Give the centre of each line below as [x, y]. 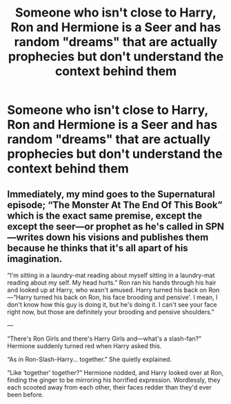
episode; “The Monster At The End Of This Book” [115, 205]
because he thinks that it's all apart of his [98, 248]
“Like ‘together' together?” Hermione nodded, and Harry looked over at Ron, [115, 373]
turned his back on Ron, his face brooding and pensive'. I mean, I [125, 297]
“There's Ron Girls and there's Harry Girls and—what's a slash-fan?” [104, 339]
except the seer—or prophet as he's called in [105, 226]
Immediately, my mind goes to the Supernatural [111, 194]
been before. [26, 395]
